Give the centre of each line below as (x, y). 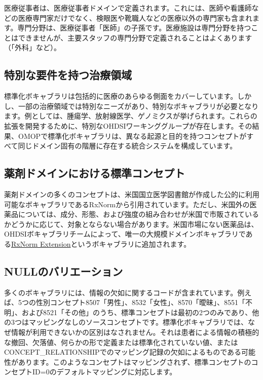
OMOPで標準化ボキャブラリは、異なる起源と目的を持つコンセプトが (132, 136)
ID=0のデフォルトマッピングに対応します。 (104, 372)
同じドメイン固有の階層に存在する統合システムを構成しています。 (127, 146)
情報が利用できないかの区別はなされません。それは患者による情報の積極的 (135, 332)
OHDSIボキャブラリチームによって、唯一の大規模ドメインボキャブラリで (125, 234)
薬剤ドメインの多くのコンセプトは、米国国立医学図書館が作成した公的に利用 (132, 194)
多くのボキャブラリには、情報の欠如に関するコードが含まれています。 (121, 292)
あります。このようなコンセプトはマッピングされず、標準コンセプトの (135, 362)
